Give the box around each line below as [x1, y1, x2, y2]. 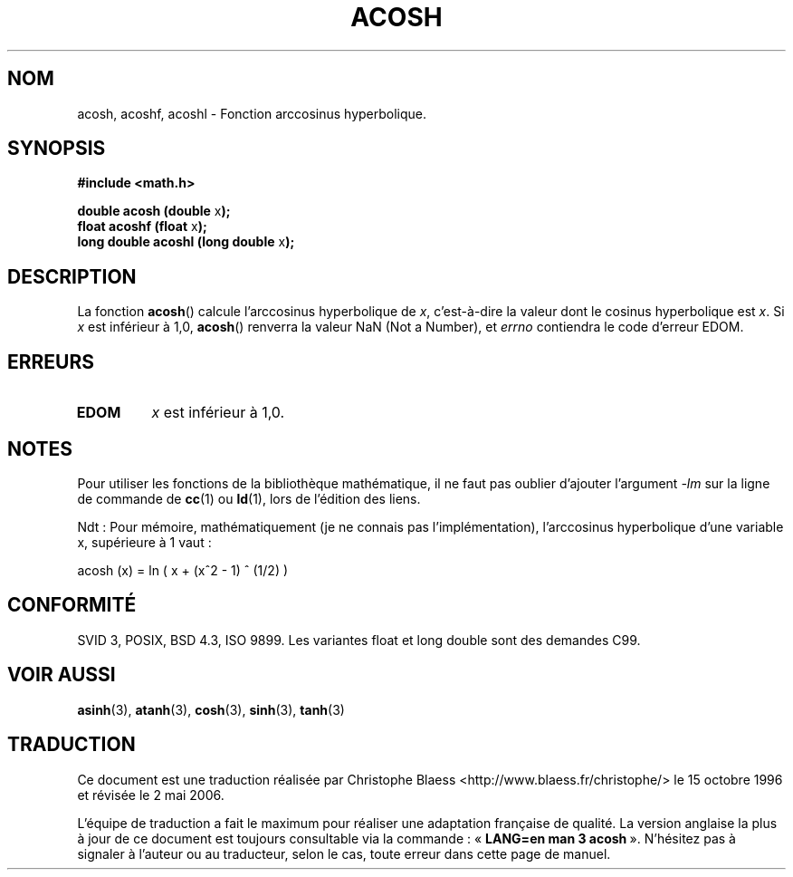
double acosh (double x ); [77, 203, 231, 219]
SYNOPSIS [7, 137, 106, 160]
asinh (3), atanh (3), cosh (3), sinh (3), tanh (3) [77, 701, 345, 718]
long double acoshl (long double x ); [77, 234, 295, 250]
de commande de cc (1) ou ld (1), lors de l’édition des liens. [77, 490, 421, 506]
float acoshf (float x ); [77, 218, 207, 235]
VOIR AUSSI [7, 663, 116, 687]
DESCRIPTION [7, 265, 137, 288]
